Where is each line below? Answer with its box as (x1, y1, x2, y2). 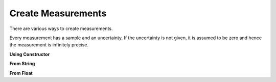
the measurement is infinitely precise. (9, 42, 89, 48)
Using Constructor (9, 51, 50, 57)
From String (9, 61, 35, 67)
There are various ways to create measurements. (9, 25, 113, 32)
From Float (9, 70, 33, 76)
